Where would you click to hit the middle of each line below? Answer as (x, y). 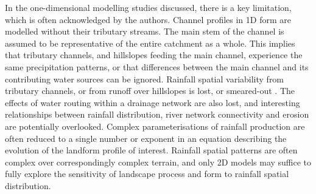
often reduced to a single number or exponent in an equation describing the (146, 138)
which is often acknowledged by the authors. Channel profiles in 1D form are (148, 19)
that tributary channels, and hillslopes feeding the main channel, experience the (154, 55)
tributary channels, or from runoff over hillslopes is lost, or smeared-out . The (150, 91)
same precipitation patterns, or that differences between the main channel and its (157, 66)
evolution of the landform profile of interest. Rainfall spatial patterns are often (151, 150)
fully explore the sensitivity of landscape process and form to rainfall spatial (147, 174)
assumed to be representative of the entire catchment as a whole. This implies (150, 43)
